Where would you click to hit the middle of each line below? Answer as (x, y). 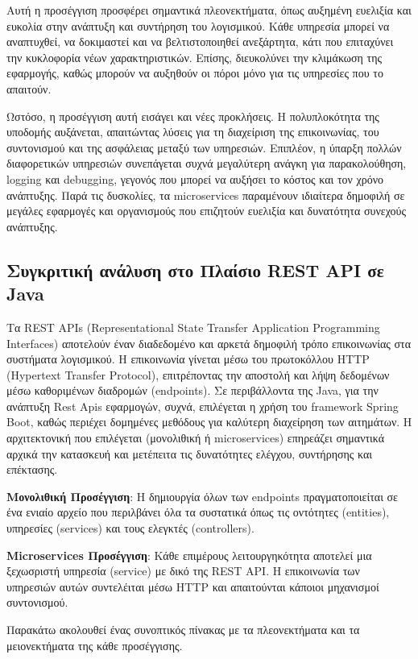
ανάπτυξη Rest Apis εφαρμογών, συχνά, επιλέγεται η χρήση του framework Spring (203, 406)
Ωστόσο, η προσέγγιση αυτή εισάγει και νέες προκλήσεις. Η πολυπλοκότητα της (193, 116)
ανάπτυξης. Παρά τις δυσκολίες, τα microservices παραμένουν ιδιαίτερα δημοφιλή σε (206, 195)
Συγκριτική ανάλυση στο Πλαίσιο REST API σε (195, 269)
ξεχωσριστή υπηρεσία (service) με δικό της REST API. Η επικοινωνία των (183, 571)
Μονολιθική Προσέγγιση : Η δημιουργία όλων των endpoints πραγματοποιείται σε (202, 496)
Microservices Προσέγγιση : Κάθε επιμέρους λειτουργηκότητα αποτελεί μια (189, 555)
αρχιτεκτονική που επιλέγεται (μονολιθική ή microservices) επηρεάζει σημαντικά (196, 438)
